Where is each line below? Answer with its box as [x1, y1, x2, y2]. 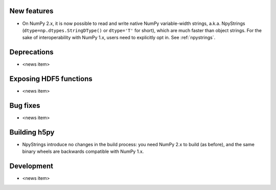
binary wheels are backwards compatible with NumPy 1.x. [22, 148, 144, 155]
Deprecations [9, 48, 54, 57]
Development [9, 162, 54, 171]
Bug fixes [9, 101, 40, 110]
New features [9, 7, 54, 15]
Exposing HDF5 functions [9, 74, 93, 84]
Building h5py [9, 128, 55, 137]
